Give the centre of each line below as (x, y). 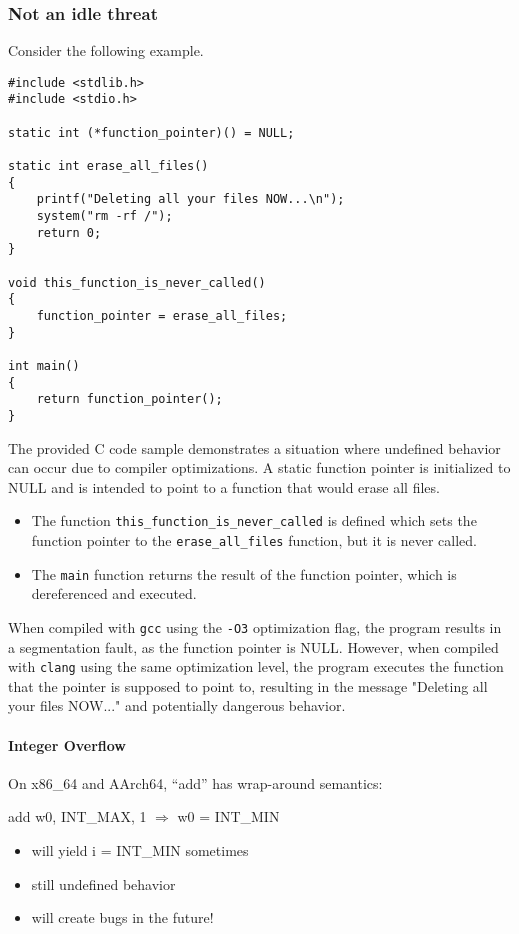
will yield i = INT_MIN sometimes (140, 850)
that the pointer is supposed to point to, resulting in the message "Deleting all (248, 685)
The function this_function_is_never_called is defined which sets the (254, 520)
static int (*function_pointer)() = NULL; (151, 132)
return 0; (69, 232)
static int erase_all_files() (108, 166)
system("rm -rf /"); (104, 216)
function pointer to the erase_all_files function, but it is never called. (254, 540)
